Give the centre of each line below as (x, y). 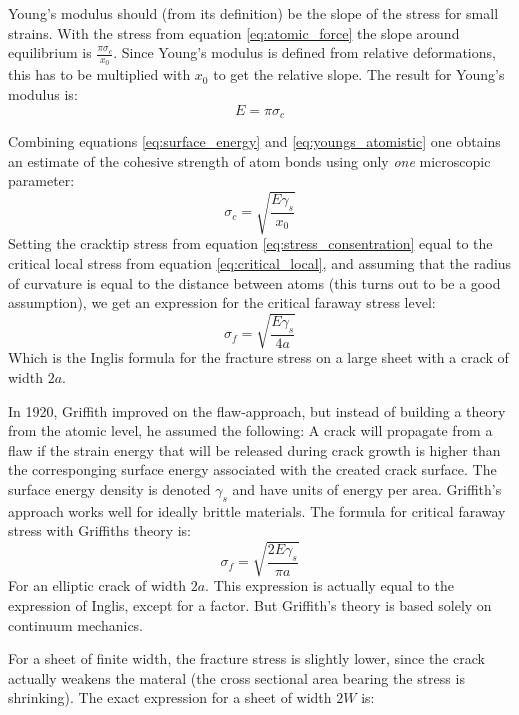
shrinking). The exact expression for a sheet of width (170, 697)
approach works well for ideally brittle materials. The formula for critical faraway (257, 510)
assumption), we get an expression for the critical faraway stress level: (222, 302)
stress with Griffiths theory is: (99, 530)
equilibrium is (50, 52)
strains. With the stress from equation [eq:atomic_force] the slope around (234, 32)
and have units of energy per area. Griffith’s (367, 488)
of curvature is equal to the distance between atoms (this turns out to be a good (254, 282)
